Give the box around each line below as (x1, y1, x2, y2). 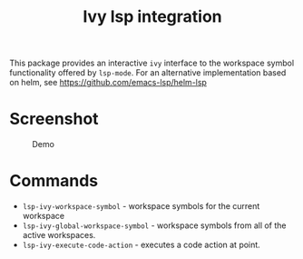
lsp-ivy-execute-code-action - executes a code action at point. (22, 239, 260, 251)
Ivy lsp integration (83, 6, 222, 27)
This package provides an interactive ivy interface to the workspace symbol (9, 57, 295, 69)
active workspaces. (22, 230, 96, 241)
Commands (9, 171, 99, 192)
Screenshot (9, 109, 99, 129)
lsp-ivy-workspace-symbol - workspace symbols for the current (22, 201, 260, 212)
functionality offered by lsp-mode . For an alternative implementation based (9, 67, 287, 78)
